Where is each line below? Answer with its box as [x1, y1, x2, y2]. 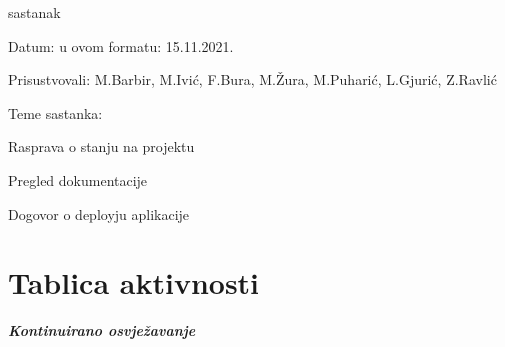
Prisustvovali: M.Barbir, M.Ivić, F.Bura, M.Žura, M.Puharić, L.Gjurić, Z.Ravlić [8, 69, 497, 90]
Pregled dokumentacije [8, 169, 148, 190]
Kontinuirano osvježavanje [8, 320, 196, 341]
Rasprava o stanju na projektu [8, 136, 195, 157]
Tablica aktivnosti [8, 262, 260, 303]
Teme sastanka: [8, 102, 103, 123]
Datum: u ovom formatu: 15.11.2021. [8, 35, 234, 56]
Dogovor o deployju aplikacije [8, 203, 190, 224]
